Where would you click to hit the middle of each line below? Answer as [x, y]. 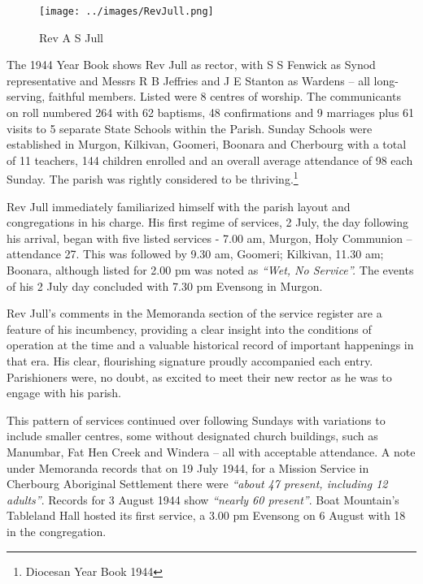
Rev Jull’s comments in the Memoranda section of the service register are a [194, 313]
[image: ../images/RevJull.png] [126, 11]
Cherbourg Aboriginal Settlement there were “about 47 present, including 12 [197, 484]
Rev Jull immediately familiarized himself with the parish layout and [179, 206]
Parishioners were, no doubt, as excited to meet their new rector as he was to [199, 376]
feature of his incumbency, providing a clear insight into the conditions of [189, 329]
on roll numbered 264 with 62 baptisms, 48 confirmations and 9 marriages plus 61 [211, 112]
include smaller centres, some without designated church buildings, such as [192, 436]
